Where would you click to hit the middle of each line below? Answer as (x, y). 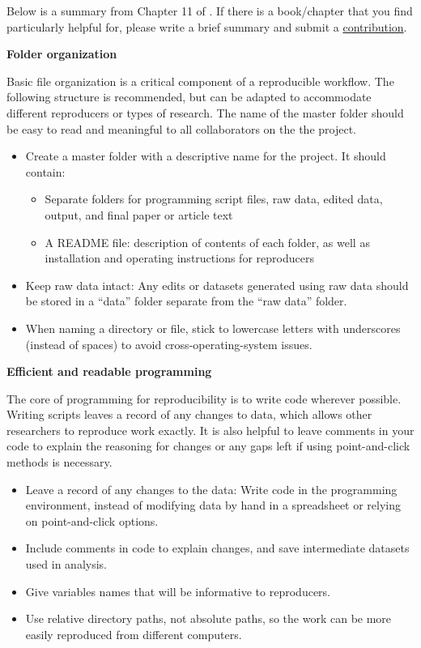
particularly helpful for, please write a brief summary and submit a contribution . (207, 26)
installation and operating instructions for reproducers (179, 258)
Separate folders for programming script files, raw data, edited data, (214, 199)
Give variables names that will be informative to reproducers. (178, 591)
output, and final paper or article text (139, 214)
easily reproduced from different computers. (134, 634)
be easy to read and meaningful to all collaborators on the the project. (181, 128)
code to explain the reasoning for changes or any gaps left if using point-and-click (208, 446)
